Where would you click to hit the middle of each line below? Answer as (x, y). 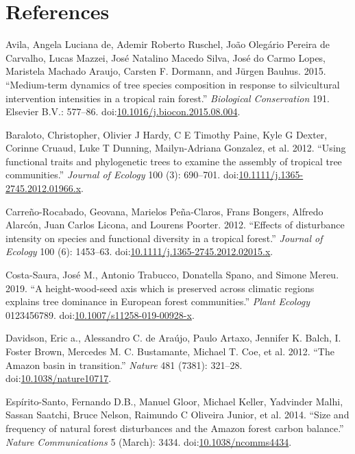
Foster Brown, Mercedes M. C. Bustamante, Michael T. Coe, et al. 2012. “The (170, 351)
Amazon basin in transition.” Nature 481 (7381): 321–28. (124, 365)
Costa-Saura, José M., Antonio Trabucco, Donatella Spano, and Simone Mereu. (172, 275)
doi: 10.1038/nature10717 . (59, 378)
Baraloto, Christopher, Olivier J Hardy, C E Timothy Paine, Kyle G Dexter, (167, 134)
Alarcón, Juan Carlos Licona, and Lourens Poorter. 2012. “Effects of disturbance (175, 225)
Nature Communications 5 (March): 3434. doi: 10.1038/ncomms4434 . (149, 441)
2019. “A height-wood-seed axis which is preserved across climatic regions (160, 288)
